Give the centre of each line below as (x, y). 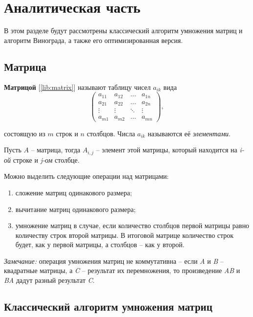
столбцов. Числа (111, 133)
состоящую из (25, 133)
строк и (67, 133)
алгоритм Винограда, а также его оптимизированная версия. (94, 40)
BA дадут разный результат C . (49, 280)
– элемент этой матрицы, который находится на (167, 150)
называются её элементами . (189, 133)
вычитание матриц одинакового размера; (75, 209)
